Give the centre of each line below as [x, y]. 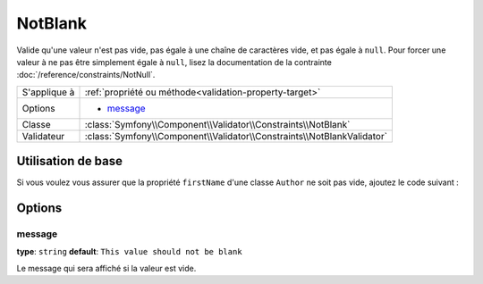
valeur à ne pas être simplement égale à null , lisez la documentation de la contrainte [174, 62]
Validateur [43, 136]
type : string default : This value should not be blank [129, 252]
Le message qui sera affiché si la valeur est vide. [106, 268]
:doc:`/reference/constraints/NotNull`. [86, 75]
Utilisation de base [70, 161]
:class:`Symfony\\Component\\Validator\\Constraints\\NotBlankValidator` [236, 136]
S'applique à [48, 92]
